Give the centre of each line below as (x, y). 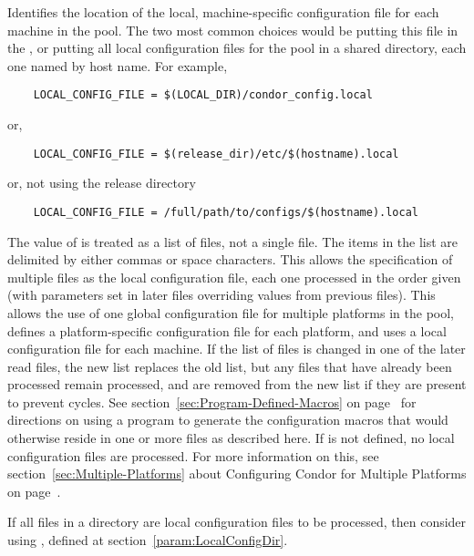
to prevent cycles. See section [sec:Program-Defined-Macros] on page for (212, 402)
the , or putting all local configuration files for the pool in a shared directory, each (237, 48)
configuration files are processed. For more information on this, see (193, 455)
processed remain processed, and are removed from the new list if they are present (237, 384)
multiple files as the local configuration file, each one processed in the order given (234, 277)
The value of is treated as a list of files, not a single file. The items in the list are (233, 241)
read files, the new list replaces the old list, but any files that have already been (230, 366)
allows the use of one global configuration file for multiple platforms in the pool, (231, 312)
